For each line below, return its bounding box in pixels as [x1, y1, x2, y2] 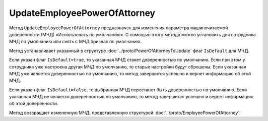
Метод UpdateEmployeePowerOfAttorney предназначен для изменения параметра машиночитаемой [9, 25, 228, 31]
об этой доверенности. [9, 101, 59, 107]
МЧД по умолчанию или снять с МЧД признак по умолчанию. [9, 39, 142, 45]
